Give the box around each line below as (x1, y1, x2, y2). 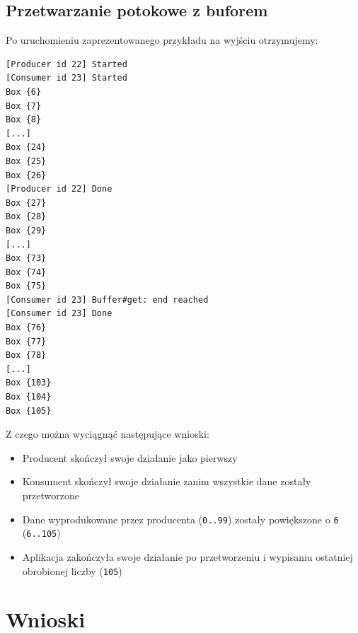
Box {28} (6, 211, 47, 222)
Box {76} (6, 323, 47, 333)
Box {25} (6, 156, 47, 166)
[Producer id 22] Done (6, 184, 112, 194)
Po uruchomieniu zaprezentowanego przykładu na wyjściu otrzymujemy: (6, 33, 318, 47)
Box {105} (6, 405, 52, 416)
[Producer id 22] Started (6, 59, 127, 69)
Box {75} (6, 281, 47, 291)
